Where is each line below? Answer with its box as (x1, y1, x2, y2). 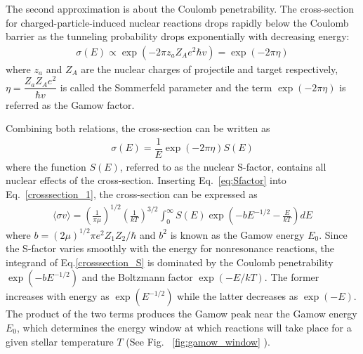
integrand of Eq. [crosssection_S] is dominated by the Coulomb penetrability (6, 254, 334, 269)
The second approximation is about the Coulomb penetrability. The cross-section (6, 1, 354, 15)
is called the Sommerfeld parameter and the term (60, 79, 272, 94)
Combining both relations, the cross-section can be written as (6, 121, 270, 136)
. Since (319, 227, 348, 242)
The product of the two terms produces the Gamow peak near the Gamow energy (6, 306, 357, 321)
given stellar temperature (6, 334, 114, 348)
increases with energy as (6, 289, 110, 303)
